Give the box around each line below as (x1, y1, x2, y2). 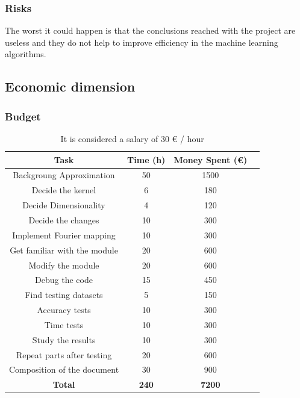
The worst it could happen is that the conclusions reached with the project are (5, 24, 296, 37)
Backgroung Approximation (13, 169, 115, 181)
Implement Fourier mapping (12, 228, 116, 241)
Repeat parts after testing (16, 348, 112, 361)
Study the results (32, 333, 96, 346)
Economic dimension (5, 77, 136, 96)
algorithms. (5, 48, 46, 60)
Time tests (44, 318, 84, 331)
